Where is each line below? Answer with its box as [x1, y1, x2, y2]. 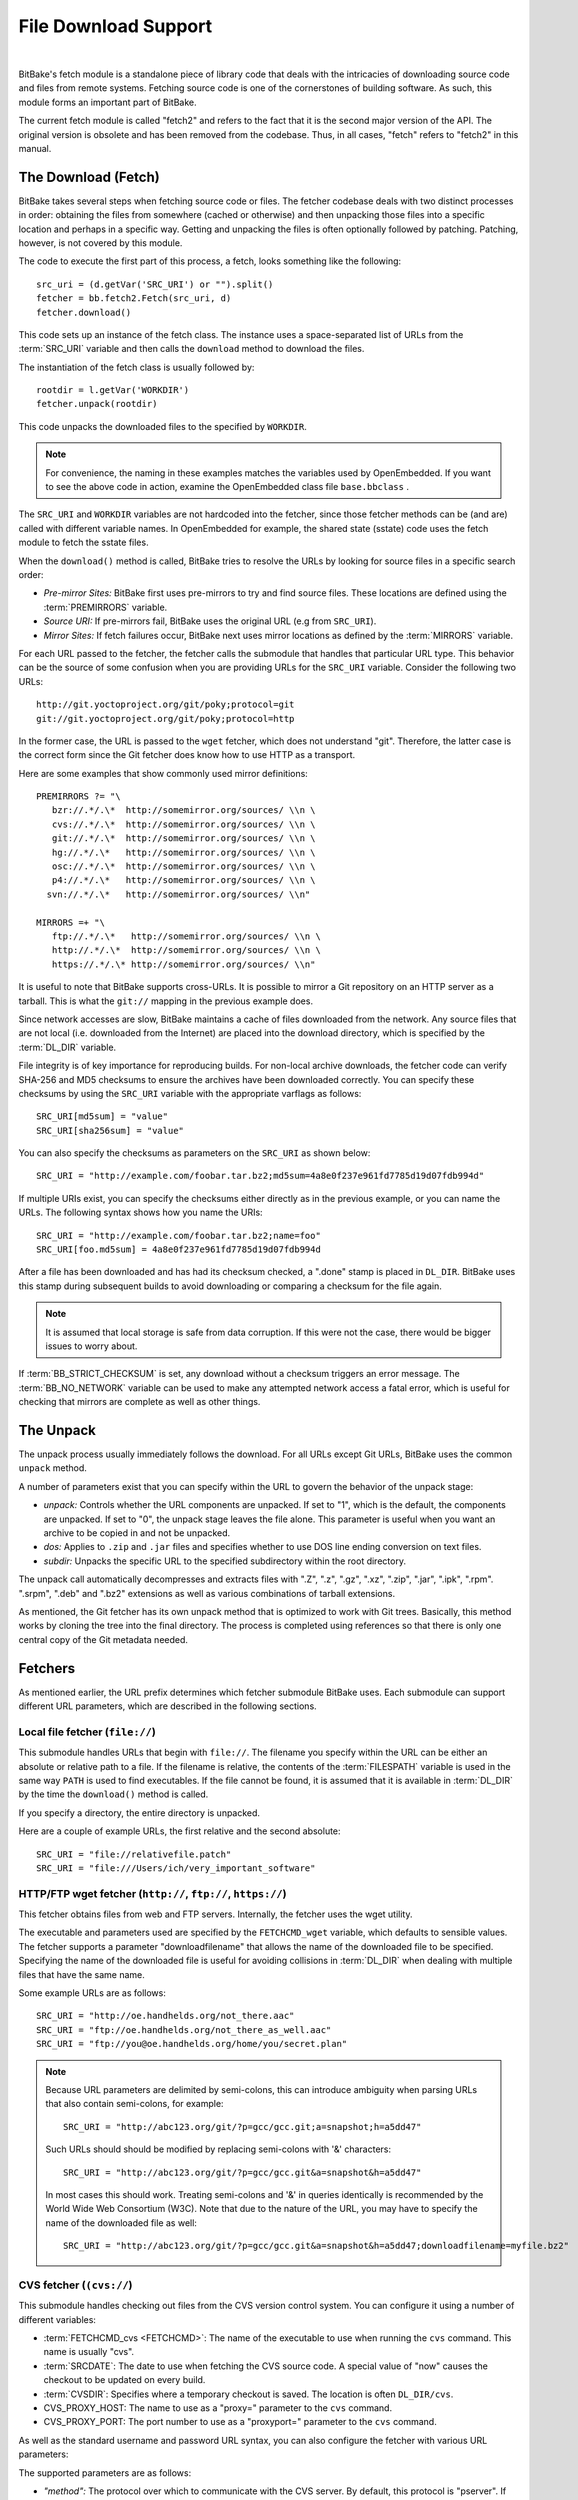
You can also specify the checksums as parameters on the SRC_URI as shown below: [18, 1147, 371, 1159]
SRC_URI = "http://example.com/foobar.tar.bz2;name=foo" [36, 1230, 322, 1241]
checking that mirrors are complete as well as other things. [18, 1396, 261, 1408]
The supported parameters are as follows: [18, 2466, 192, 2479]
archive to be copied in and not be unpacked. [43, 1527, 231, 1539]
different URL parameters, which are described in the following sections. [18, 1700, 317, 1712]
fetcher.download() [36, 306, 132, 318]
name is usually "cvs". [43, 2346, 135, 2358]
